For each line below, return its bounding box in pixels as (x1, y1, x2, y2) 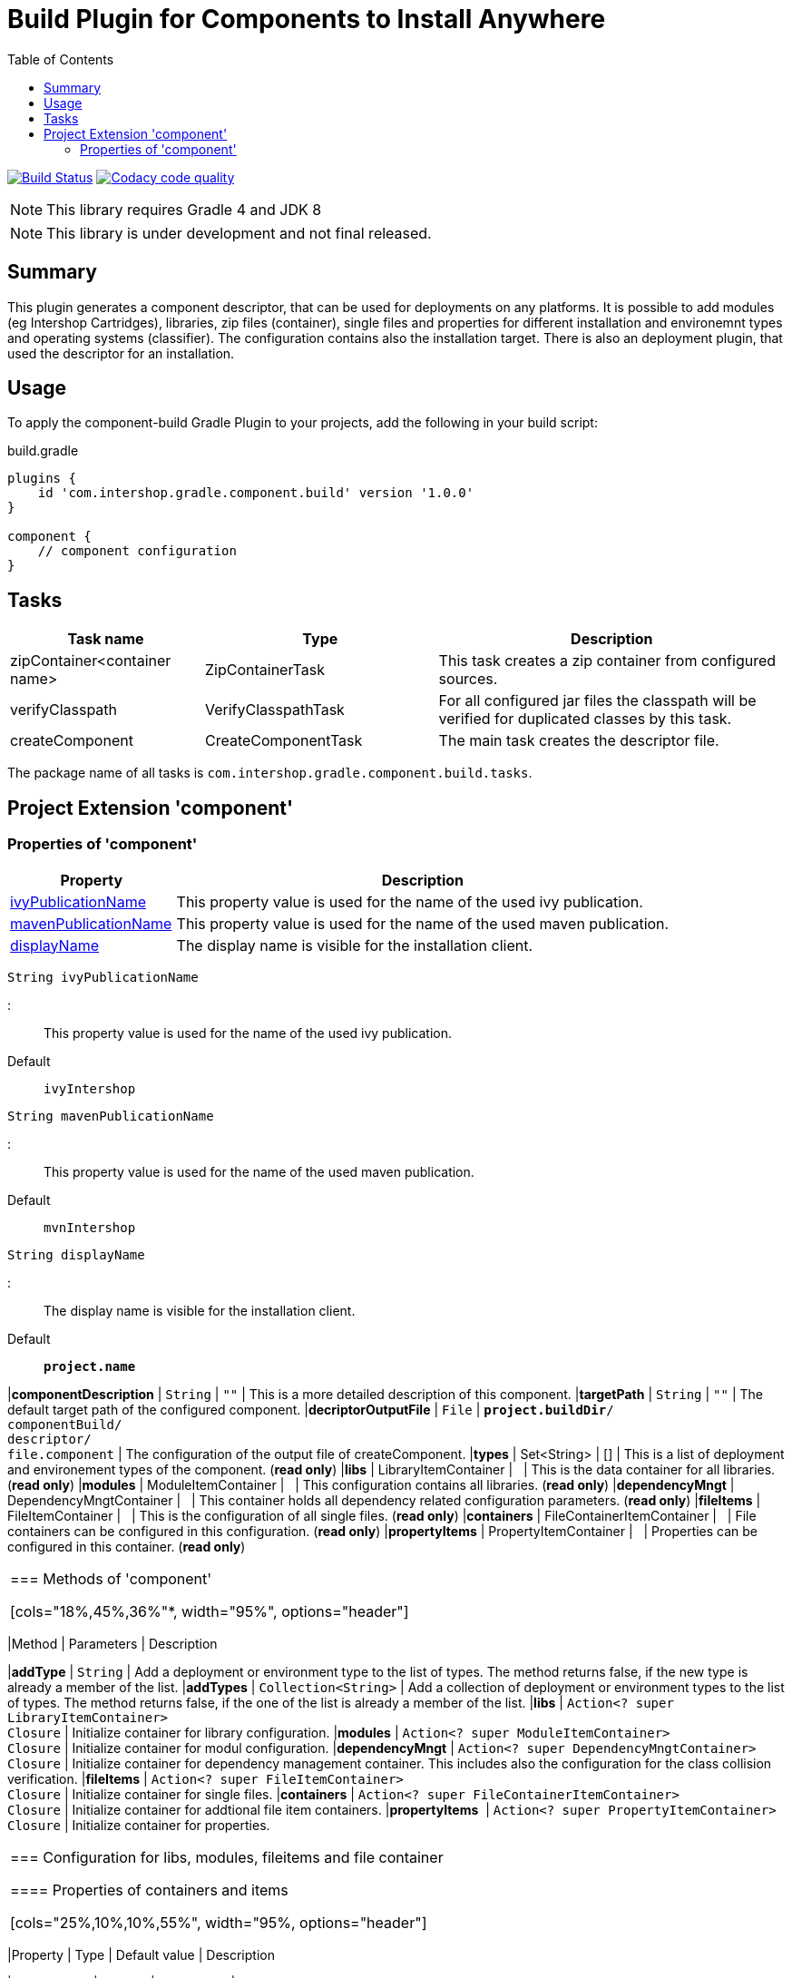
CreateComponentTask (205, 731, 363, 750)
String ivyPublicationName (7, 969, 199, 984)
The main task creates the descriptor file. (438, 731, 719, 750)
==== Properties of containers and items (10, 1880, 288, 1899)
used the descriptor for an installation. (7, 345, 235, 361)
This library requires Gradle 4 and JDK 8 (46, 200, 322, 219)
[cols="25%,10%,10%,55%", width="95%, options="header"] (10, 1913, 427, 1932)
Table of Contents (7, 51, 114, 67)
